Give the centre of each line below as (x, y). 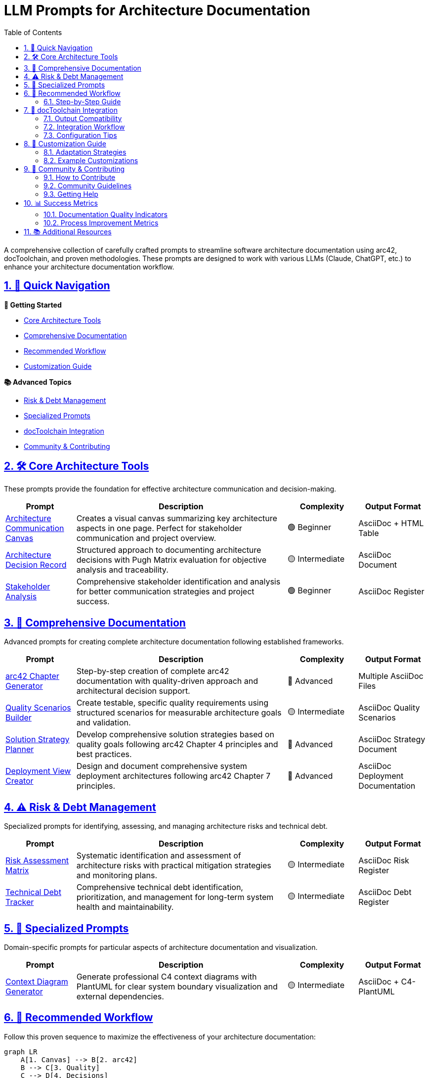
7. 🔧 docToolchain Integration (71, 110)
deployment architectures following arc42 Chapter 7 (173, 776)
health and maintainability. (125, 907)
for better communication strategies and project (165, 592)
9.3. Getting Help (71, 194)
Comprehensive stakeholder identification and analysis (178, 582)
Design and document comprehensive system (162, 766)
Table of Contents (33, 32)
